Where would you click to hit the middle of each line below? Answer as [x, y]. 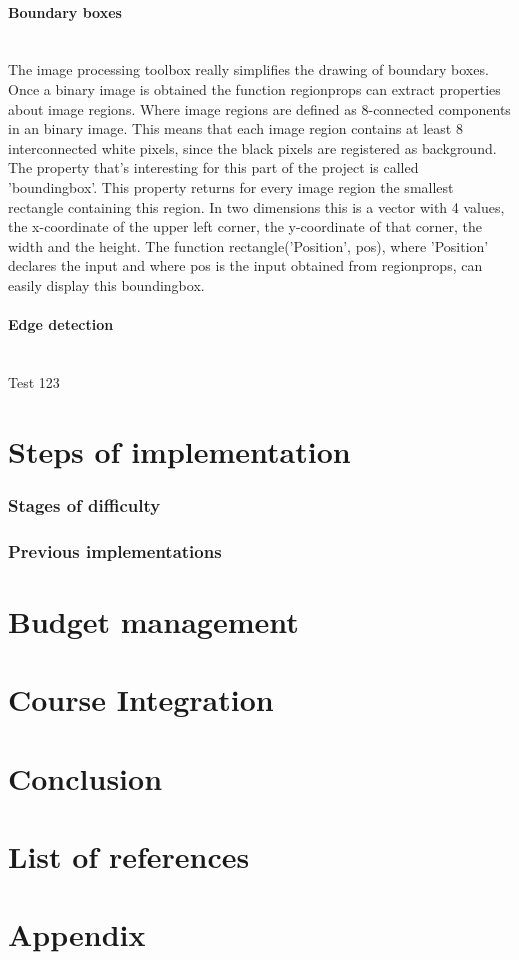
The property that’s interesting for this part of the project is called [213, 167]
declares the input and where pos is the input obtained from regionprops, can [245, 265]
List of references [129, 855]
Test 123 [34, 381]
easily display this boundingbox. [106, 284]
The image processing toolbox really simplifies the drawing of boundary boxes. [248, 69]
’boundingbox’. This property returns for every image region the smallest [231, 186]
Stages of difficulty [84, 504]
